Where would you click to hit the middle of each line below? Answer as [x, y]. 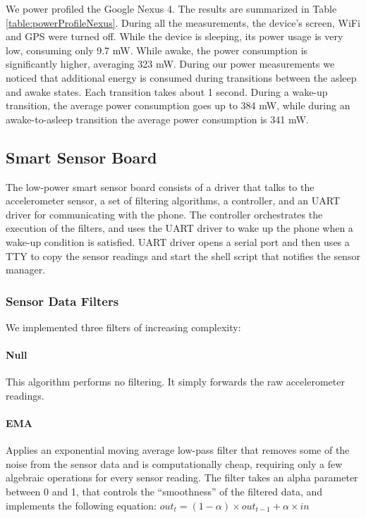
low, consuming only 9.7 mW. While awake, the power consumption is [157, 50]
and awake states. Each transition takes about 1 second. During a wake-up [167, 91]
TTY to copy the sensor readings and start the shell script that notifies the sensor [183, 255]
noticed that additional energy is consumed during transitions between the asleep [181, 77]
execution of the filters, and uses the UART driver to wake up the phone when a [179, 228]
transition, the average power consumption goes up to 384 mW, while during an [178, 105]
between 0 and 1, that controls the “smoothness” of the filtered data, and [164, 492]
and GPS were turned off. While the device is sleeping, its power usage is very [175, 36]
